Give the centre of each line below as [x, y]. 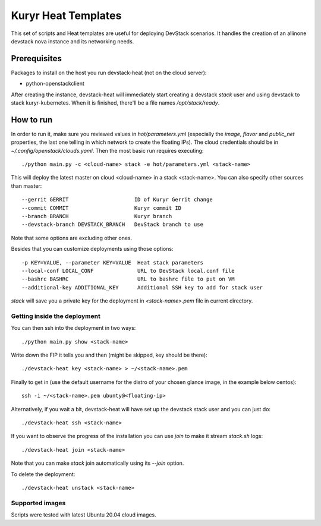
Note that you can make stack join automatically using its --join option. [97, 463]
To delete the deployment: [43, 474]
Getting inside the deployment [56, 316]
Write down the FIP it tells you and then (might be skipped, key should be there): [109, 355]
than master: [26, 186]
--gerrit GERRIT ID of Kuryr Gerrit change [117, 200]
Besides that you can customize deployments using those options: [92, 249]
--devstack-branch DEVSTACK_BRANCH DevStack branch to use [112, 225]
